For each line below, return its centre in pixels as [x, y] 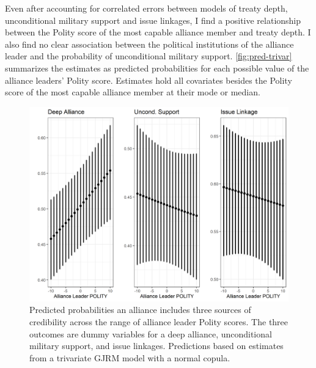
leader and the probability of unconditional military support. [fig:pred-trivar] [149, 56]
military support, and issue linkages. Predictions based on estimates [156, 346]
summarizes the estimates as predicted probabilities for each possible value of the [157, 68]
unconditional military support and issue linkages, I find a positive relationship [153, 20]
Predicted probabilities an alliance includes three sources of [140, 310]
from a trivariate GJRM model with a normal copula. [130, 357]
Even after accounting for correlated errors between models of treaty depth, [146, 8]
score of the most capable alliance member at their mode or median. [133, 92]
